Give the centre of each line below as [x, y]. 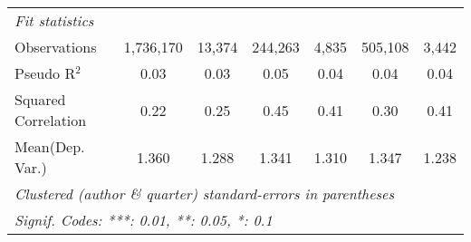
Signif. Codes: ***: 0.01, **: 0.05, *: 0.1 [144, 220]
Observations [56, 47]
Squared [40, 99]
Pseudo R [45, 73]
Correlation [51, 120]
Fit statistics [54, 20]
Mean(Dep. [50, 146]
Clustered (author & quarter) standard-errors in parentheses [204, 194]
